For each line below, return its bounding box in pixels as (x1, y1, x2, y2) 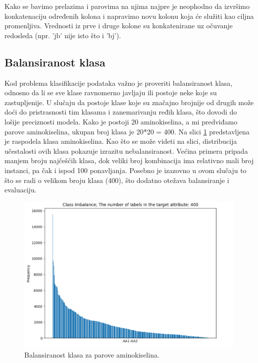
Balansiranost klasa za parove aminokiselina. (24, 349, 159, 360)
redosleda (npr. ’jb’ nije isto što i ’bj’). (4, 30, 121, 40)
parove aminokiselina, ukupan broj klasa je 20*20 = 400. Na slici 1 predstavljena (4, 126, 250, 136)
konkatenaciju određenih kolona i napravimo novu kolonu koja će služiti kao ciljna (4, 10, 254, 21)
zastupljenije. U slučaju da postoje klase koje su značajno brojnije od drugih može (4, 97, 254, 107)
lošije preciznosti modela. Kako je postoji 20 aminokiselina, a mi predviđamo (4, 116, 238, 126)
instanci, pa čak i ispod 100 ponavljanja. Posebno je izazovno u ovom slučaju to (4, 165, 247, 175)
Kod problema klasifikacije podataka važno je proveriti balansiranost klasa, (4, 77, 233, 88)
